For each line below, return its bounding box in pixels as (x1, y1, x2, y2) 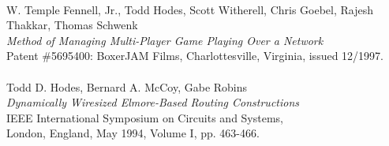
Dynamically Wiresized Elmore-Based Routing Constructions (6, 94, 300, 110)
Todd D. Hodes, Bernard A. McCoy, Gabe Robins (6, 78, 248, 95)
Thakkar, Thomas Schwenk (6, 17, 138, 33)
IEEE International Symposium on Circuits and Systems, (6, 109, 284, 125)
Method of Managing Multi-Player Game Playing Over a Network (6, 32, 324, 48)
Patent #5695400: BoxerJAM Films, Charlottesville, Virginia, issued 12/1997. (6, 47, 383, 64)
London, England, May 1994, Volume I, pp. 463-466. (6, 125, 260, 141)
